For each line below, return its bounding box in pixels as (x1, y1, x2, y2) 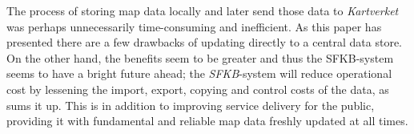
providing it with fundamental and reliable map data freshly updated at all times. (6, 112, 408, 129)
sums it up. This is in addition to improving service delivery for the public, (6, 96, 375, 113)
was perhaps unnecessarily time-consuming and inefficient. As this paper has (6, 18, 382, 35)
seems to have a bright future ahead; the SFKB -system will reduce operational (6, 65, 392, 82)
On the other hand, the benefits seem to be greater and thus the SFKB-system (6, 49, 394, 66)
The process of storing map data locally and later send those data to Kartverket (6, 2, 399, 18)
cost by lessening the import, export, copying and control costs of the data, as (6, 80, 389, 97)
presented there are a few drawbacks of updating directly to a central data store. (6, 34, 402, 51)
